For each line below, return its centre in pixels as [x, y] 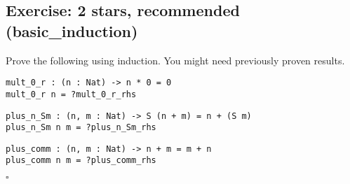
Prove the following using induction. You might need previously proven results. [175, 60]
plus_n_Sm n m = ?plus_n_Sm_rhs [81, 128]
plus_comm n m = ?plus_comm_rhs [81, 161]
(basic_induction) [72, 30]
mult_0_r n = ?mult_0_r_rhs [71, 94]
